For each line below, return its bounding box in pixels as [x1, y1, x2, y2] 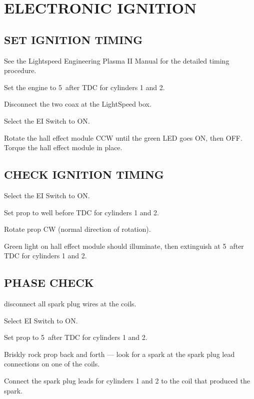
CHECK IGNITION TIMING [4, 167, 164, 182]
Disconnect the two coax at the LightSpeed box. [4, 99, 151, 109]
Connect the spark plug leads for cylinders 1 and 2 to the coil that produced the [4, 375, 250, 386]
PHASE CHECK [4, 275, 94, 290]
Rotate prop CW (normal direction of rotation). [4, 224, 151, 234]
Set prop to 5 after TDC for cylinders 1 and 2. [4, 332, 147, 342]
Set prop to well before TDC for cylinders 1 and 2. [4, 207, 159, 217]
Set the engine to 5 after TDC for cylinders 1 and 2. [4, 82, 165, 92]
